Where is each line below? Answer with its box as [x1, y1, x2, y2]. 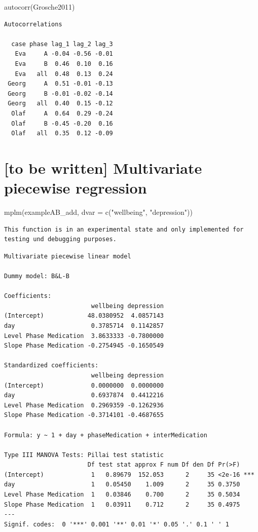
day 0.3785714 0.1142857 [4, 322, 164, 329]
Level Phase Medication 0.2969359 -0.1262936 [4, 401, 164, 409]
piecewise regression [4, 177, 147, 198]
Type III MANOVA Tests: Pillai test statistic [4, 451, 164, 459]
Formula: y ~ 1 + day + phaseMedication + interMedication [4, 431, 207, 439]
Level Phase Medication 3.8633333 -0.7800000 [4, 332, 164, 339]
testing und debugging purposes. [4, 236, 117, 243]
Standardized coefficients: [4, 362, 99, 369]
